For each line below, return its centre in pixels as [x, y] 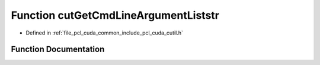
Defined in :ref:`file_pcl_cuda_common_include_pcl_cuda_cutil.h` [105, 33]
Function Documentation [58, 49]
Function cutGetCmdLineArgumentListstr [115, 15]
